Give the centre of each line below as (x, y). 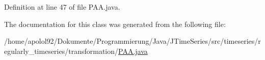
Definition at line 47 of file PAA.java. (62, 7)
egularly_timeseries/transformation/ (61, 51)
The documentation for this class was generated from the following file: (115, 24)
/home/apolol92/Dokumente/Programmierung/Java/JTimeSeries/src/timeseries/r (132, 41)
